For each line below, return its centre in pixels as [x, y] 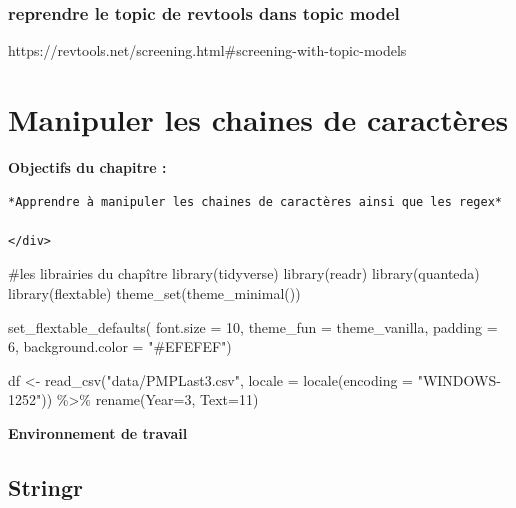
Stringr [45, 486]
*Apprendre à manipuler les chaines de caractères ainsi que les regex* [255, 201]
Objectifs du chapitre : [87, 166]
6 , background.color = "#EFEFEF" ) [120, 346]
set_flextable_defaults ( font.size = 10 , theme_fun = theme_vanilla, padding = [253, 326]
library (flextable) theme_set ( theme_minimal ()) [154, 292]
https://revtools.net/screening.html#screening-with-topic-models [207, 50]
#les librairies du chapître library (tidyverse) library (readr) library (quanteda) [244, 273]
